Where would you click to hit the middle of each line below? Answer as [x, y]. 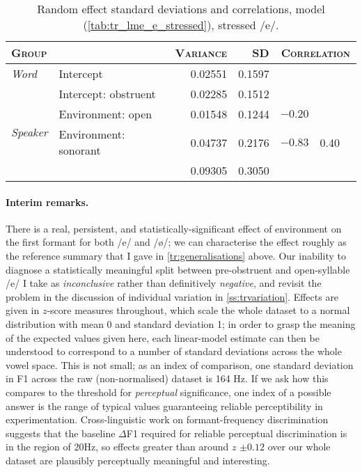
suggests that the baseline [61, 433]
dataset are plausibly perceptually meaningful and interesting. [138, 460]
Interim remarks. [47, 202]
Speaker [30, 132]
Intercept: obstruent [107, 94]
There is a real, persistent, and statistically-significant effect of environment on [174, 228]
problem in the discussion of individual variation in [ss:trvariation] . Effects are [172, 296]
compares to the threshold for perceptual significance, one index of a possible [168, 392]
